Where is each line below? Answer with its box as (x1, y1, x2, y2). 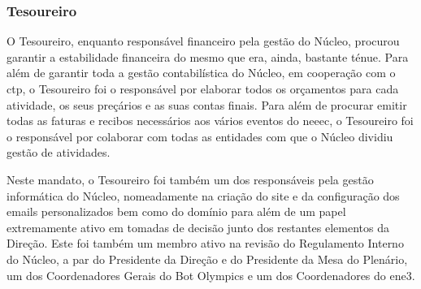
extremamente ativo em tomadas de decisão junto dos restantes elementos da (7, 218, 390, 235)
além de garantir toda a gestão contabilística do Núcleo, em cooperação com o (7, 64, 396, 81)
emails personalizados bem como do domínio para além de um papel (7, 203, 346, 220)
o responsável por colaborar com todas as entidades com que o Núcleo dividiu (7, 127, 393, 144)
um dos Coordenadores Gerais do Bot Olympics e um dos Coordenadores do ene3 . (7, 266, 415, 283)
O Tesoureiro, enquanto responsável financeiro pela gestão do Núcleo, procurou (7, 32, 400, 50)
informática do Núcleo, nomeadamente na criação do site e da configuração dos (7, 187, 400, 204)
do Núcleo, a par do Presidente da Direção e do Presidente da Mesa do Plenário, (7, 250, 408, 267)
